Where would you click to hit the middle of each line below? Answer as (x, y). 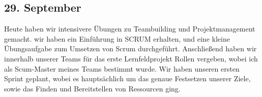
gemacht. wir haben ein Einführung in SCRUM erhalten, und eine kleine (117, 38)
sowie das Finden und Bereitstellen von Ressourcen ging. (92, 88)
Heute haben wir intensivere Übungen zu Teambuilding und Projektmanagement (130, 29)
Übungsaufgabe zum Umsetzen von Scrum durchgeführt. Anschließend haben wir (130, 48)
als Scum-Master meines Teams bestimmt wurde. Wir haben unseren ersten (122, 68)
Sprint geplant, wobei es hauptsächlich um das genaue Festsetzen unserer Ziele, (127, 78)
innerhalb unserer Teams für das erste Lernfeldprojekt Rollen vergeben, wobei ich (131, 58)
